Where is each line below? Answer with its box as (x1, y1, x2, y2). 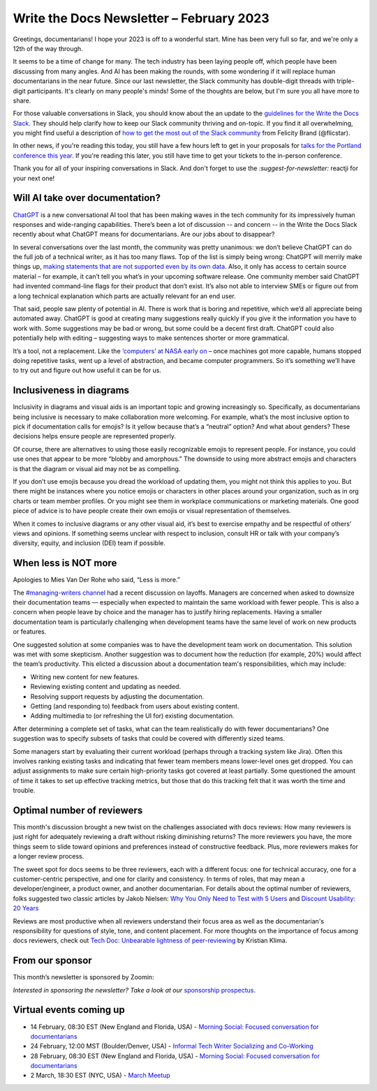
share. (13, 96, 31, 105)
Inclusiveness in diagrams (13, 385, 129, 396)
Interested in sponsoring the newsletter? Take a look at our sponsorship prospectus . (13, 986, 256, 994)
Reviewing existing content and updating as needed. (30, 683, 182, 691)
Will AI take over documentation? (13, 192, 161, 204)
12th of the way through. (13, 44, 83, 52)
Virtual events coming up (13, 1004, 125, 1016)
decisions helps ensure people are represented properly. (13, 432, 176, 440)
